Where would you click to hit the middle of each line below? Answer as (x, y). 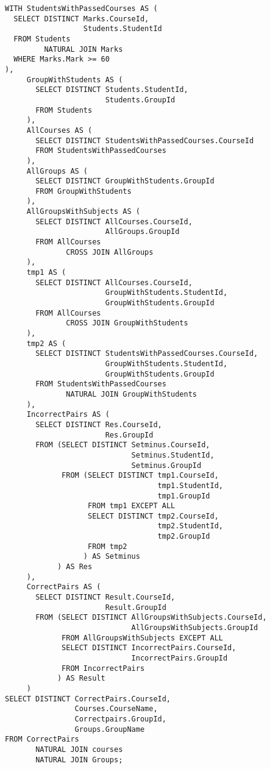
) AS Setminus (112, 557)
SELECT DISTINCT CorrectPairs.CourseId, (88, 699)
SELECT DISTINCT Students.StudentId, (112, 90)
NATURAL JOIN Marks (83, 49)
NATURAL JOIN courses (79, 749)
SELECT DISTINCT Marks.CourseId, (81, 19)
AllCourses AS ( (59, 130)
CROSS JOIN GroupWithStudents (127, 323)
